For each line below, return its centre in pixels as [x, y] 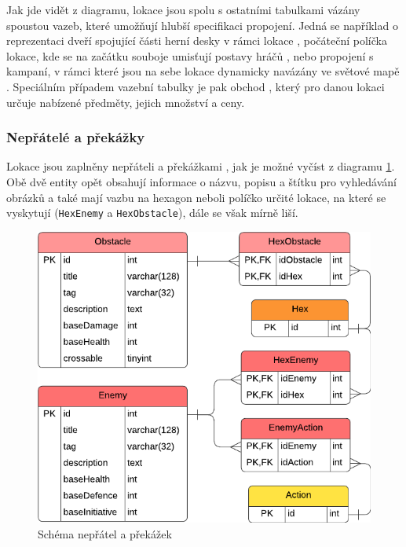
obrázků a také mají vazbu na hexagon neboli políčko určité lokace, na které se [196, 197]
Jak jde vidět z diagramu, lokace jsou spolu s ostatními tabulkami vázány [183, 9]
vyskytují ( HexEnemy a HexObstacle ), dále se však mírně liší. [152, 213]
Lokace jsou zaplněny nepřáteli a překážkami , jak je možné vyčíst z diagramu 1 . [201, 166]
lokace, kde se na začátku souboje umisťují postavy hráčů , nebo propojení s [190, 55]
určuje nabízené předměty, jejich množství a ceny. [126, 102]
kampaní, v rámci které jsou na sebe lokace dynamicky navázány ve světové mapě [203, 71]
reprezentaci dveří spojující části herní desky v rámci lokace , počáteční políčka [197, 40]
